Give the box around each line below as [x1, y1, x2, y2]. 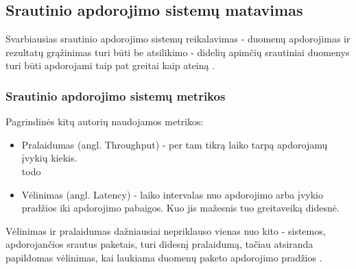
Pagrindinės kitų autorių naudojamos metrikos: [5, 114, 204, 129]
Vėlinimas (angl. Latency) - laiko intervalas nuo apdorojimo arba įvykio [21, 187, 323, 201]
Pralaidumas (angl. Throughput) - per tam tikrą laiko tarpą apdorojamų [21, 137, 328, 151]
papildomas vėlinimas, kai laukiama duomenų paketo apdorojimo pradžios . [5, 250, 322, 264]
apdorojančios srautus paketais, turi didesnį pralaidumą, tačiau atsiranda [5, 237, 313, 251]
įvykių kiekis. [21, 151, 78, 165]
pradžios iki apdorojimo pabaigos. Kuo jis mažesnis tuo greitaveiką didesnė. [21, 201, 340, 215]
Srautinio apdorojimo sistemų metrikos [5, 87, 226, 104]
